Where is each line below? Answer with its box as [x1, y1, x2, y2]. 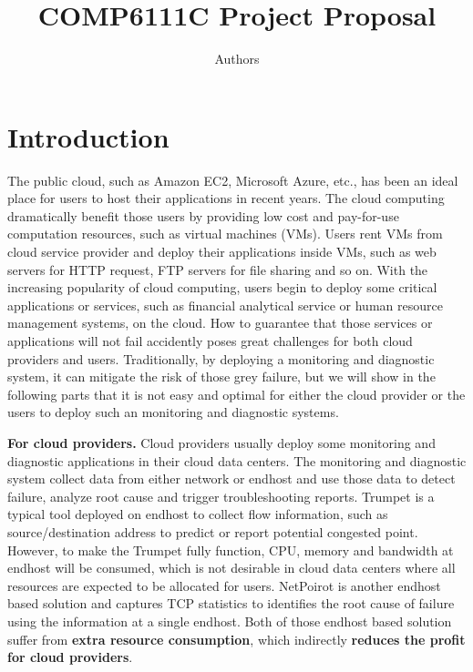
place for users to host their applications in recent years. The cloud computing [7, 188, 445, 208]
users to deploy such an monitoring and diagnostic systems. [7, 402, 339, 422]
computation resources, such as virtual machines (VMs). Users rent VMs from [7, 224, 443, 243]
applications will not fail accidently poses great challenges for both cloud [7, 331, 413, 350]
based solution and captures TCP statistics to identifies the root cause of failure [7, 594, 455, 613]
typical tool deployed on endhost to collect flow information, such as [7, 504, 388, 524]
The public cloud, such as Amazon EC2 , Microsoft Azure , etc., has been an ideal [7, 170, 458, 189]
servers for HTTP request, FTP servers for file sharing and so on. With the [7, 260, 428, 279]
